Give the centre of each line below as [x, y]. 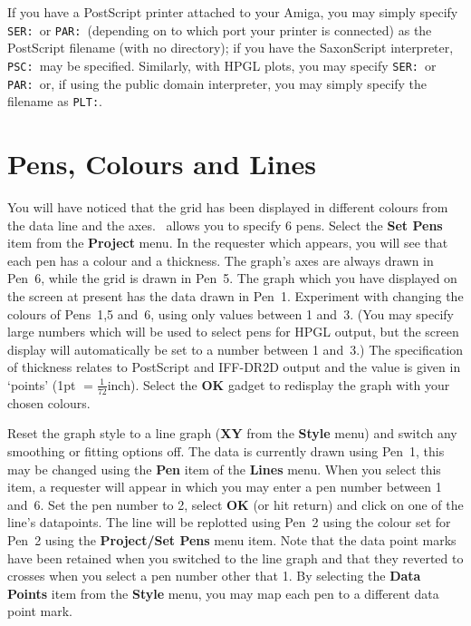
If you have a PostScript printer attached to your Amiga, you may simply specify [233, 12]
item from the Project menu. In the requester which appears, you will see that [228, 243]
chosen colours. [49, 402]
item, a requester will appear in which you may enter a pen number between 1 [225, 487]
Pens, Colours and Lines [162, 164]
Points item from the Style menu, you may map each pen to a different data [223, 593]
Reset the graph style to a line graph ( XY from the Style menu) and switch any [232, 433]
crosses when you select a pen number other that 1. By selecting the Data [214, 576]
